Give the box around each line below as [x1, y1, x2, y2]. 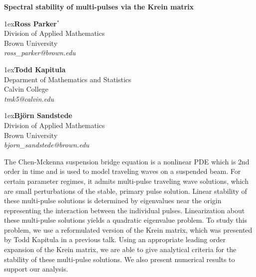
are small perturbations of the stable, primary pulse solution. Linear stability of [4, 185, 247, 196]
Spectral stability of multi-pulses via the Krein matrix [4, 1, 194, 11]
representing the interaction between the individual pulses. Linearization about [4, 205, 245, 215]
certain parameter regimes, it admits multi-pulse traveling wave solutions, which [4, 175, 249, 186]
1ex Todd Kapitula [4, 64, 66, 74]
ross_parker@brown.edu [4, 47, 76, 58]
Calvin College [4, 84, 49, 94]
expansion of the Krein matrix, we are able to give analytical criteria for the [4, 244, 237, 255]
